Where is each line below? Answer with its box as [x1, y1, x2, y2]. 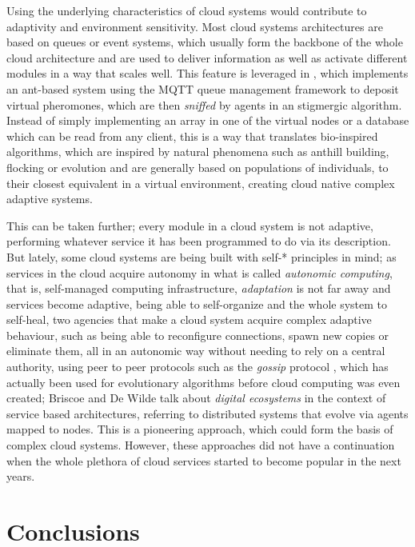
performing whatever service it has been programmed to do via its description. [6, 233, 391, 250]
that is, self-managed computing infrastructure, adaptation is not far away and [6, 280, 391, 297]
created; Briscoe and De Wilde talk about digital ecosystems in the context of [6, 389, 386, 406]
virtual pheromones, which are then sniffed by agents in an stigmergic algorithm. [6, 96, 402, 113]
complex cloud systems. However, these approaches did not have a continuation [6, 437, 395, 453]
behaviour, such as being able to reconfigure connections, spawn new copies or [6, 326, 389, 343]
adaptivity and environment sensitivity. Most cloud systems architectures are [6, 18, 383, 34]
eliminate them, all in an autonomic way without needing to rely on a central [6, 342, 385, 359]
